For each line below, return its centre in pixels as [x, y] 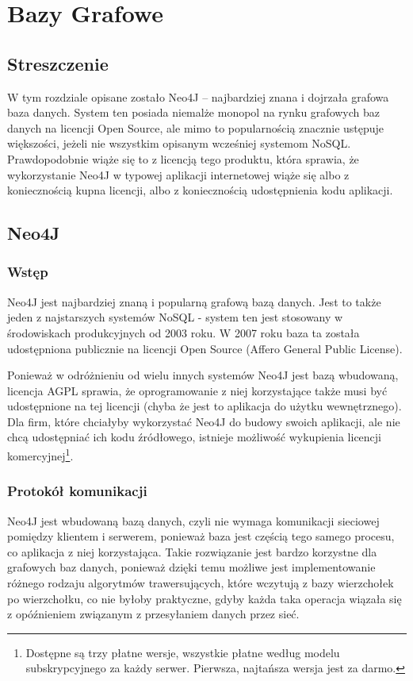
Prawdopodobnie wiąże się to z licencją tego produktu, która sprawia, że [183, 158]
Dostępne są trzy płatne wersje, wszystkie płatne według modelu [183, 652]
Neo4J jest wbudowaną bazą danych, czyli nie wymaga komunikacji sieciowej [193, 520]
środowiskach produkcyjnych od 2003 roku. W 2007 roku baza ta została [184, 332]
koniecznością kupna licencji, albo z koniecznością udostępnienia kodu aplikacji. [200, 190]
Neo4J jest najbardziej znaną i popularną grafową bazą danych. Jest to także [194, 301]
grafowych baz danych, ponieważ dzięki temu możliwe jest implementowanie [191, 567]
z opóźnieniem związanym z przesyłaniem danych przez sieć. [153, 614]
